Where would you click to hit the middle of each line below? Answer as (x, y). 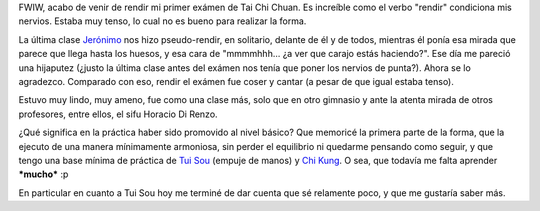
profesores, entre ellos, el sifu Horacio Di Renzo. (118, 114)
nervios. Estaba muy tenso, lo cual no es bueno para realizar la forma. (162, 21)
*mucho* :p (43, 174)
